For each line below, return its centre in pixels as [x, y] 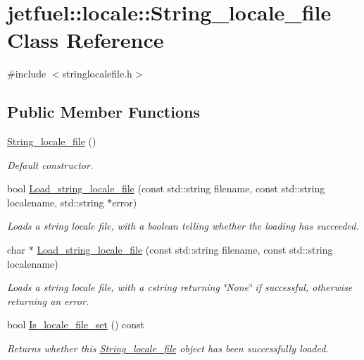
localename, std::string [56, 202]
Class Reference [86, 40]
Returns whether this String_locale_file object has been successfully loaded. [168, 348]
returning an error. [48, 300]
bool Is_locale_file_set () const [76, 324]
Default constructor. [50, 165]
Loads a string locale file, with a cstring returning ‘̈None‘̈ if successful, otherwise [180, 287]
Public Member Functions [103, 112]
